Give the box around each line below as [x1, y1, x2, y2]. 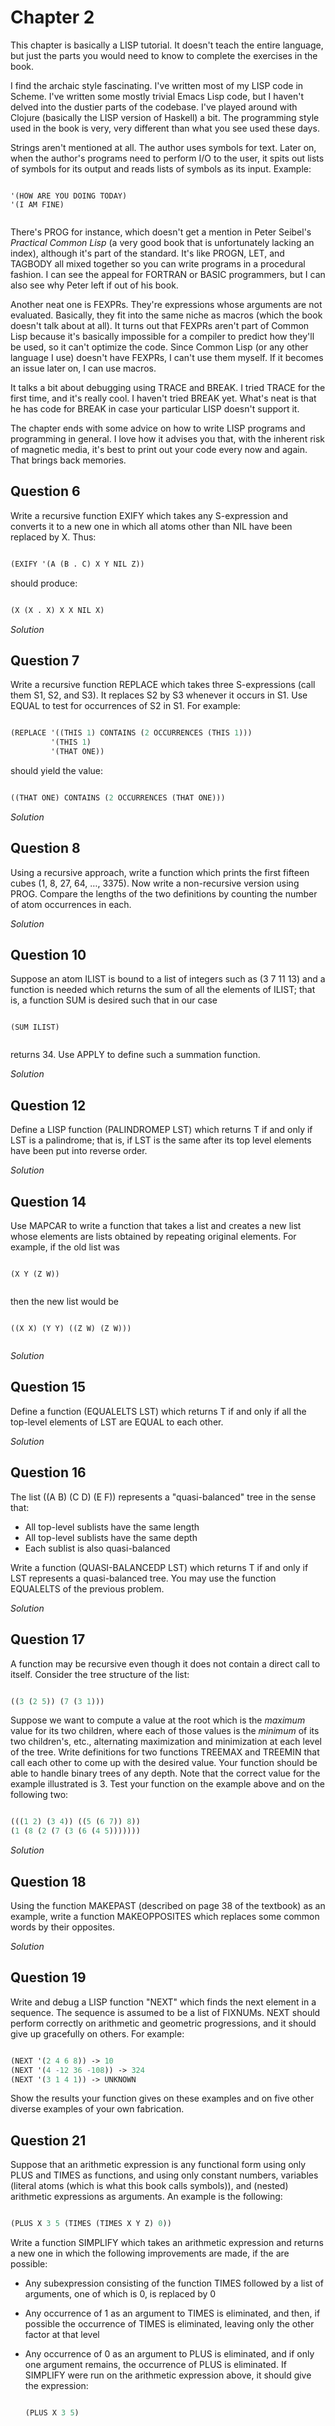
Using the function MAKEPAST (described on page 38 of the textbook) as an [10, 1899, 326, 1911]
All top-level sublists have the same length [24, 1521, 200, 1533]
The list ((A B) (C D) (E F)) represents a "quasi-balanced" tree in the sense [10, 1491, 317, 1503]
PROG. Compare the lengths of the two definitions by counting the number [10, 887, 318, 900]
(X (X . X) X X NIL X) [10, 605, 105, 615]
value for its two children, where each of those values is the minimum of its [10, 1725, 320, 1737]
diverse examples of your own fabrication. [10, 2103, 185, 2115]
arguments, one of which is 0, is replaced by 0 [24, 2288, 217, 2300]
